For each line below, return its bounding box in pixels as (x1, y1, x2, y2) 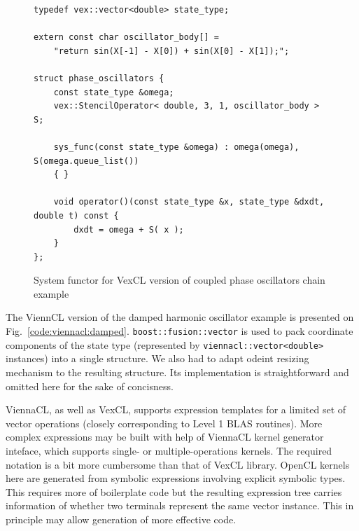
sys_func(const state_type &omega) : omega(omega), (53, 142, 300, 152)
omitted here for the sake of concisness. (6, 378, 174, 393)
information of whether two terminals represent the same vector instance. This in (6, 498, 354, 513)
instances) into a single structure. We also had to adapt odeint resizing (6, 351, 309, 366)
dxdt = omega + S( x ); (73, 224, 184, 235)
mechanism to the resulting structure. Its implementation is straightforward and (6, 364, 349, 379)
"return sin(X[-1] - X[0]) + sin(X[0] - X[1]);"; (53, 46, 290, 56)
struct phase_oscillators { (34, 73, 164, 83)
